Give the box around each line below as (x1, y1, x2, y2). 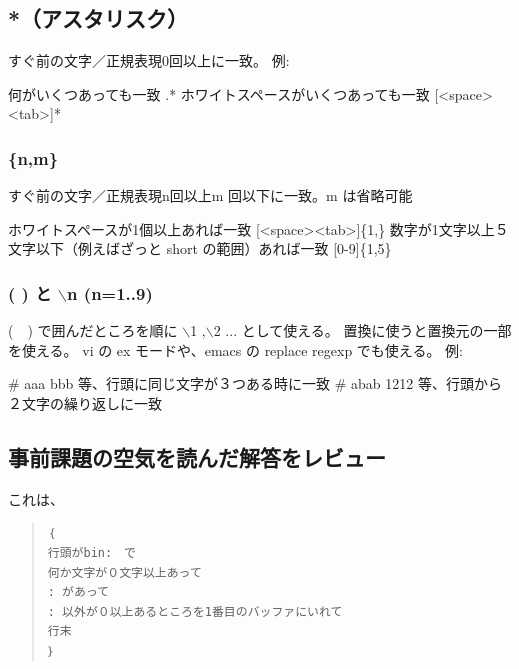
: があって (47, 585, 110, 600)
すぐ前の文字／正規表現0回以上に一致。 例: (8, 50, 290, 71)
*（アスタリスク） (8, 3, 189, 34)
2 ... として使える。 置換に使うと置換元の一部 (213, 320, 512, 341)
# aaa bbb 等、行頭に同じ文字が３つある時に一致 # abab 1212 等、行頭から (8, 373, 502, 394)
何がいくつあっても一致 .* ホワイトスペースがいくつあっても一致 (8, 83, 430, 104)
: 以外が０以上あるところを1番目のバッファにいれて (47, 604, 343, 619)
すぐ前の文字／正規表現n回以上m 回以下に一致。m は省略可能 (8, 185, 413, 206)
